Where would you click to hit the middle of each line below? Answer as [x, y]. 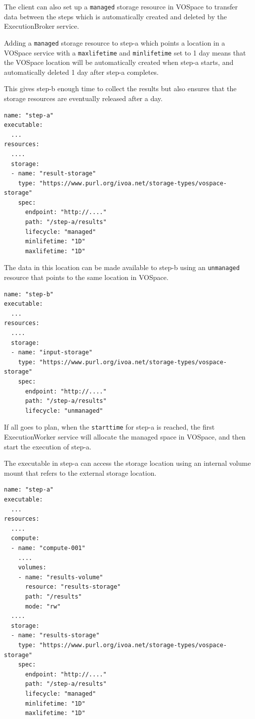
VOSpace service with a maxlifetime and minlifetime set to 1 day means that [125, 52]
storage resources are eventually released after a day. [83, 98]
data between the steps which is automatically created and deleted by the [115, 16]
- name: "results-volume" [61, 577]
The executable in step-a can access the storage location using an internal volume [127, 463]
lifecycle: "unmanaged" [64, 411]
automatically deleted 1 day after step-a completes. [81, 72]
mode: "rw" [43, 606]
